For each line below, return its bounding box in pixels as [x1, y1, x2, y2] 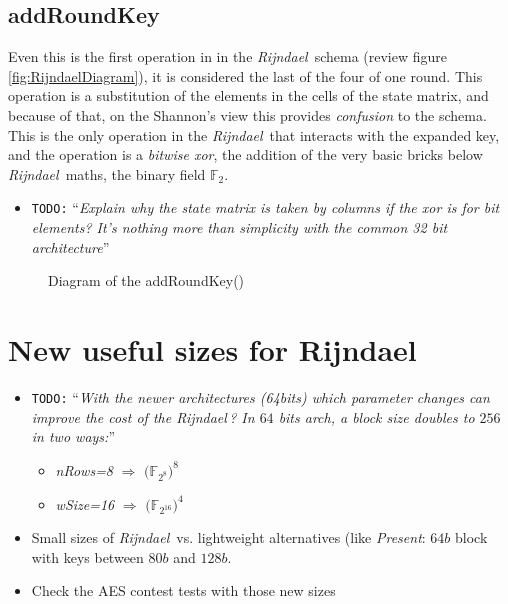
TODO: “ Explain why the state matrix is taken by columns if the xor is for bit [31, 197, 500, 218]
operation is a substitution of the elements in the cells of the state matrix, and [8, 85, 489, 106]
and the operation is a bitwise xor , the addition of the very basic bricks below [8, 144, 483, 165]
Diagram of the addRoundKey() [48, 270, 245, 291]
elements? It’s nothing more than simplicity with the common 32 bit [31, 217, 448, 238]
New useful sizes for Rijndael [8, 328, 417, 369]
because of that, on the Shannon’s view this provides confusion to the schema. [8, 104, 487, 125]
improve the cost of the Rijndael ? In [31, 406, 255, 427]
